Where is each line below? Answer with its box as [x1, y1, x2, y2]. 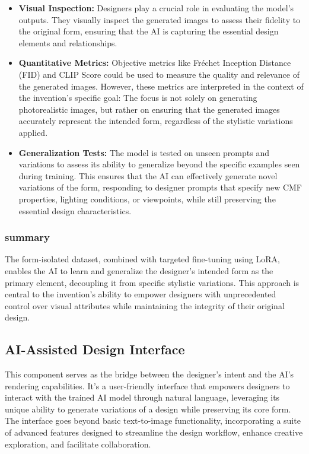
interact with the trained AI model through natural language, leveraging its [5, 391, 280, 404]
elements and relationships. [18, 36, 117, 49]
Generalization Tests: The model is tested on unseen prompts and [18, 146, 269, 158]
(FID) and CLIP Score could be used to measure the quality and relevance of [18, 68, 300, 80]
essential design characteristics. [18, 204, 132, 217]
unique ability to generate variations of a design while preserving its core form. [5, 402, 291, 415]
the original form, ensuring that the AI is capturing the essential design [18, 25, 279, 37]
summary [5, 230, 50, 245]
